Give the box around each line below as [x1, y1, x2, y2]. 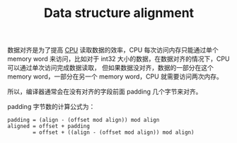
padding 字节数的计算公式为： [7, 103, 96, 111]
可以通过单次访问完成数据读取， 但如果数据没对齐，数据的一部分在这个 [7, 64, 214, 72]
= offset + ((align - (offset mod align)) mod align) [33, 129, 195, 136]
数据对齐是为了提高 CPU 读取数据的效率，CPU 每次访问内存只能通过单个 [7, 46, 219, 55]
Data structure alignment [43, 5, 195, 21]
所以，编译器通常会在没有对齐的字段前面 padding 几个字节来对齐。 [7, 87, 202, 96]
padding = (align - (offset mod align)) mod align [7, 117, 160, 124]
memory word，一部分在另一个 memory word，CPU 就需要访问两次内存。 [7, 72, 223, 81]
